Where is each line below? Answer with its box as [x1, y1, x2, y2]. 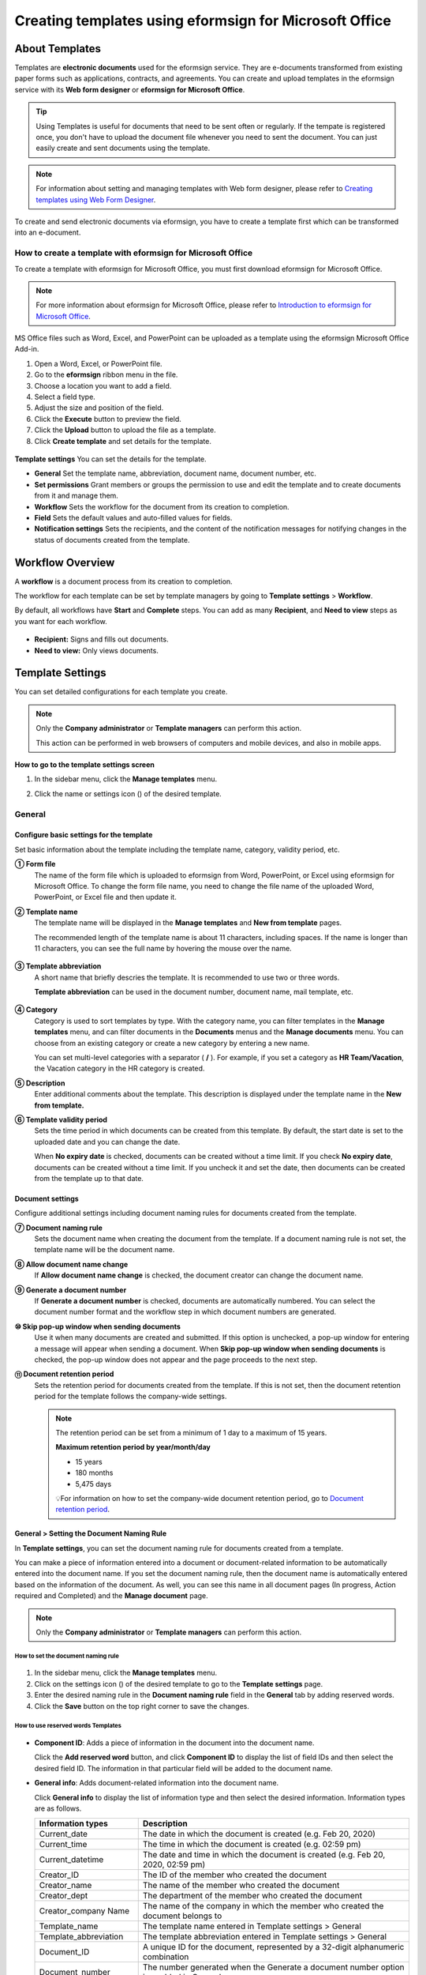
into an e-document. [14, 228, 81, 237]
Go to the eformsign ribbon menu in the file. [34, 370, 178, 379]
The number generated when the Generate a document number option [142, 1962, 405, 1973]
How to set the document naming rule [14, 1652, 120, 1660]
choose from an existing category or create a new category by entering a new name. [34, 1038, 310, 1048]
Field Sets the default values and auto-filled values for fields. [34, 513, 233, 522]
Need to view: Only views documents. [34, 645, 159, 655]
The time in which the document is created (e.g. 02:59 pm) [142, 1839, 362, 1850]
